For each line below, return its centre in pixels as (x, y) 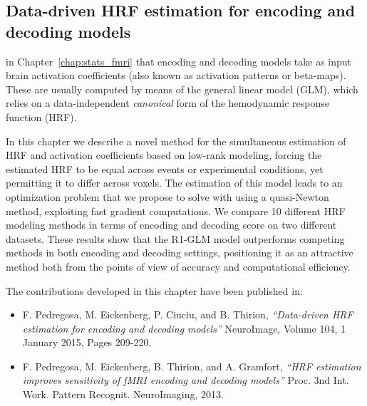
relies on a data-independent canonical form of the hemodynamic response (167, 103)
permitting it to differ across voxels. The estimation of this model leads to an (174, 183)
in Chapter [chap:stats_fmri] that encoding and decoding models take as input (179, 61)
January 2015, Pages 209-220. (87, 342)
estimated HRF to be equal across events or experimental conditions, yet (165, 168)
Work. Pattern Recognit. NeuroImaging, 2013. (123, 394)
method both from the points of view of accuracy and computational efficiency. (178, 266)
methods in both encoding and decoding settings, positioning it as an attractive (180, 253)
